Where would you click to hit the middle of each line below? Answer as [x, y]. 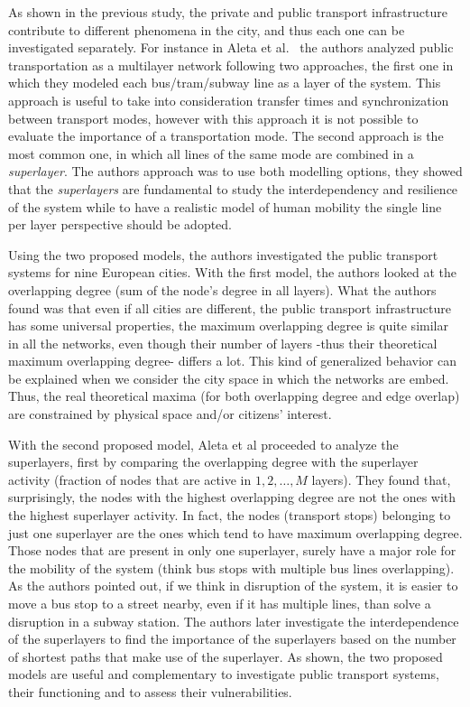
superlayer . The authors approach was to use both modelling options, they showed [235, 171]
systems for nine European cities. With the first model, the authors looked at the [233, 272]
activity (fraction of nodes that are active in [130, 479]
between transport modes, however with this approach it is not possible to [213, 118]
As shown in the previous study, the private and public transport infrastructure [228, 12]
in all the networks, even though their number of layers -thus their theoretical [223, 343]
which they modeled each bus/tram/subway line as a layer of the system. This [225, 83]
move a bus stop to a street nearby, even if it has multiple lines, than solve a [220, 603]
